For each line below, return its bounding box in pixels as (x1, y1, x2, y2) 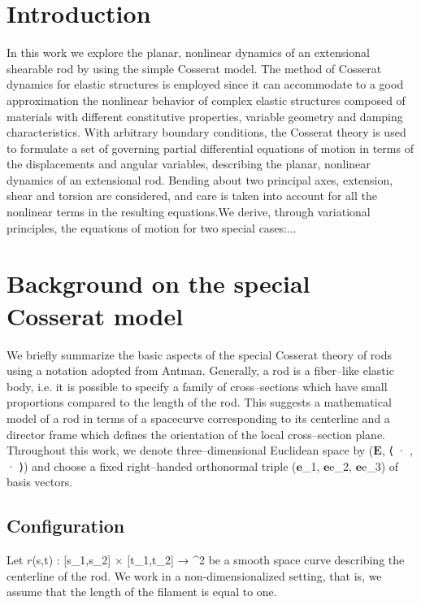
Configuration (7, 513, 125, 538)
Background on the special (7, 267, 310, 300)
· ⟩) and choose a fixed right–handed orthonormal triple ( (7, 457, 297, 474)
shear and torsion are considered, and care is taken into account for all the (7, 187, 377, 204)
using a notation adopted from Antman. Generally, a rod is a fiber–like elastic (7, 362, 394, 379)
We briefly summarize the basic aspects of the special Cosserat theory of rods (7, 346, 393, 363)
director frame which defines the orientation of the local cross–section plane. (7, 425, 385, 442)
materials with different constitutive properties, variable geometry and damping (7, 107, 403, 124)
